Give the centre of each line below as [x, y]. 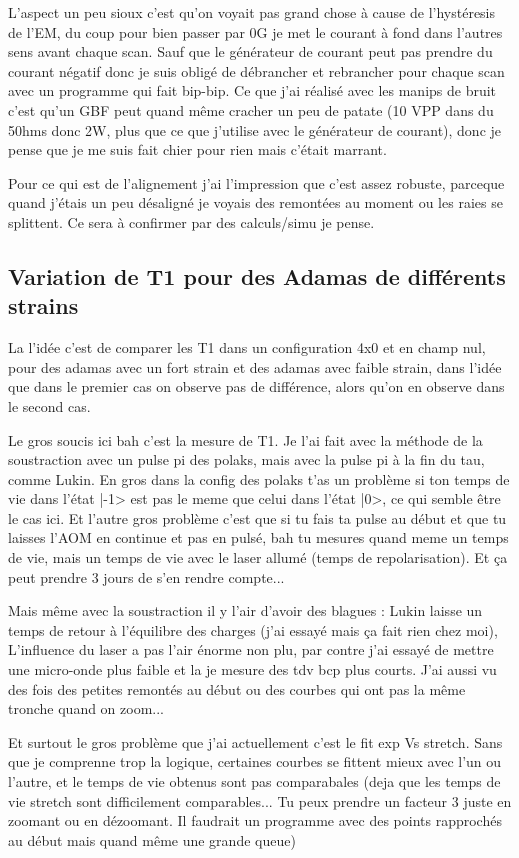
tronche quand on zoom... [86, 708]
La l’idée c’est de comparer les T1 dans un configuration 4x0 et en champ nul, [247, 347]
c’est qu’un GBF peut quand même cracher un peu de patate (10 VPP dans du [251, 109]
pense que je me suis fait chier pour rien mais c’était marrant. [197, 149]
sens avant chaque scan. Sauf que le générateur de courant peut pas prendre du [250, 51]
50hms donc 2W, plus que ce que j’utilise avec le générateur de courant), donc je [255, 129]
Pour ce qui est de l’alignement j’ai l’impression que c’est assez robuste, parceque [256, 182]
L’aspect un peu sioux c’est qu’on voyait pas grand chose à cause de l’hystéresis [252, 12]
